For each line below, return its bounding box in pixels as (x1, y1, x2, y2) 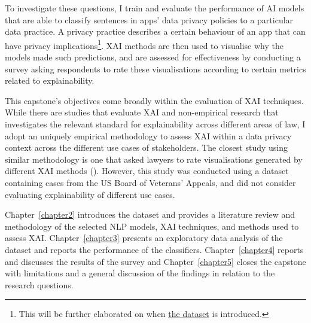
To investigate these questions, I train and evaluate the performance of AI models (5, 2, 304, 14)
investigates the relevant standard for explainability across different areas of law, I (5, 118, 306, 130)
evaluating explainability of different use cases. (5, 188, 175, 200)
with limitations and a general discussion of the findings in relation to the (5, 267, 275, 279)
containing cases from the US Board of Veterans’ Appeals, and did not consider (5, 176, 296, 188)
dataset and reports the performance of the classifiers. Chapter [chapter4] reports (5, 243, 304, 255)
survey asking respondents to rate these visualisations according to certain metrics (5, 62, 306, 75)
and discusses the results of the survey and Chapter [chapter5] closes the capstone (5, 255, 306, 267)
